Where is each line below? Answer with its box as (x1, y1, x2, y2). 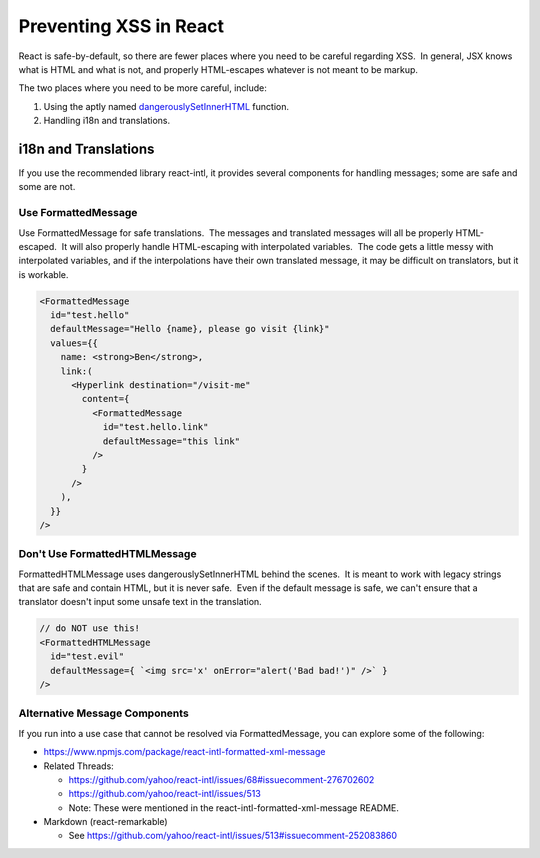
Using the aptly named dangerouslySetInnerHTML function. (43, 100, 290, 112)
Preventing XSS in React (18, 15, 225, 37)
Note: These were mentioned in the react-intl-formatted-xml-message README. (68, 801, 400, 814)
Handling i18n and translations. (43, 115, 170, 127)
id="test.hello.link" (102, 421, 209, 433)
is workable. (18, 268, 69, 280)
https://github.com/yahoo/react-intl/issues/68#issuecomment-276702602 (68, 773, 375, 785)
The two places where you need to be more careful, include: (18, 82, 267, 94)
